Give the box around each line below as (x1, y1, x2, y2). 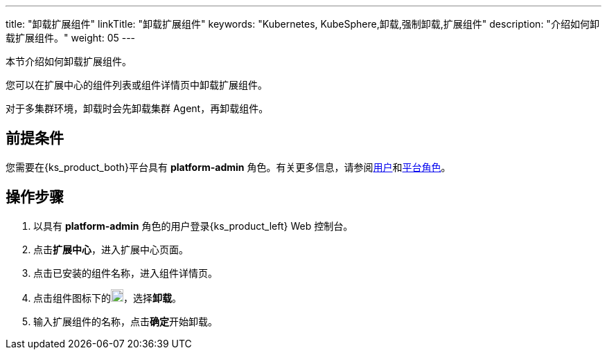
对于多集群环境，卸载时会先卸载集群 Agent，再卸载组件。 (6, 102, 269, 114)
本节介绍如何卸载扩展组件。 (6, 55, 132, 67)
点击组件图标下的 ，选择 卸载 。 (33, 291, 182, 304)
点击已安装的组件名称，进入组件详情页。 (33, 266, 218, 279)
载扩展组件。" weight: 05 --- (6, 32, 136, 44)
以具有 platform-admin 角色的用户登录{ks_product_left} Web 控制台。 (33, 219, 353, 232)
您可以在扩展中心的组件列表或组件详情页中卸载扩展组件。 (6, 79, 267, 91)
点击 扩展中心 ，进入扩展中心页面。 (33, 243, 188, 255)
